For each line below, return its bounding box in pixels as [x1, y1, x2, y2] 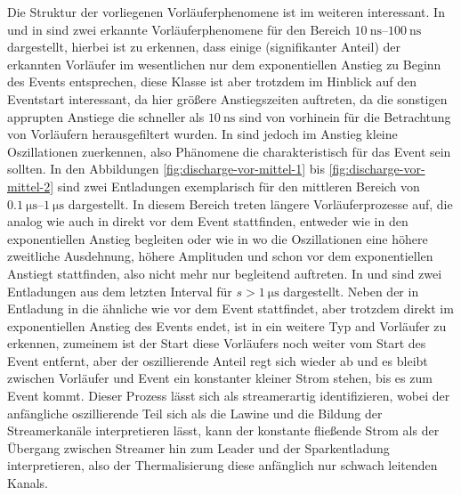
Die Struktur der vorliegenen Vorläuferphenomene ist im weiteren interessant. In [7, 3, 445, 20]
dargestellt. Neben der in [283, 281, 419, 300]
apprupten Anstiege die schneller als [7, 107, 205, 126]
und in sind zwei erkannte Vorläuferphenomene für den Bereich [7, 20, 351, 38]
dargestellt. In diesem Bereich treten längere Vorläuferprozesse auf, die [68, 194, 453, 213]
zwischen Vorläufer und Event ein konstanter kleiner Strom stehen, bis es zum [7, 369, 433, 387]
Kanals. [7, 474, 48, 492]
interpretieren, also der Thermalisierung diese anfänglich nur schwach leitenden [7, 456, 438, 475]
